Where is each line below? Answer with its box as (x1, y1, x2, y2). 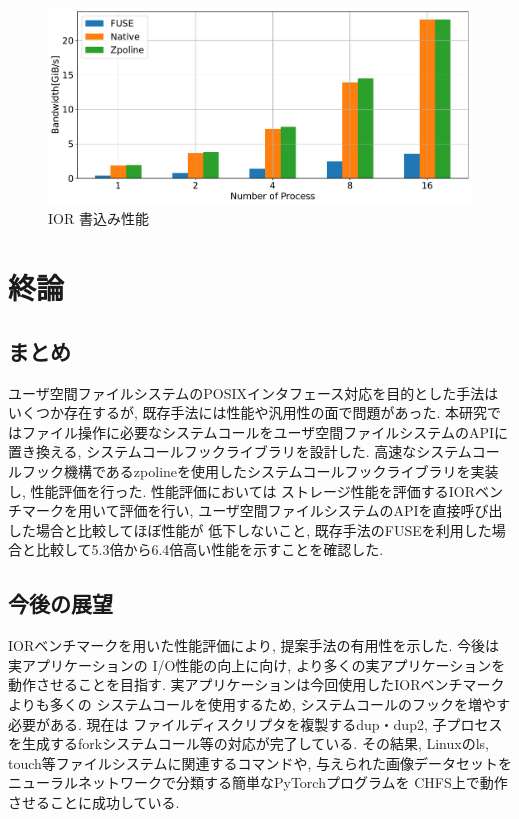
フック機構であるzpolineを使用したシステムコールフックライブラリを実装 (21, 461, 499, 481)
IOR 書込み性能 (48, 208, 149, 229)
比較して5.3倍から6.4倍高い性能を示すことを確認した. (35, 539, 384, 560)
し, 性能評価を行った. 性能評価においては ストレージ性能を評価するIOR (8, 480, 476, 501)
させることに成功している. (8, 791, 180, 812)
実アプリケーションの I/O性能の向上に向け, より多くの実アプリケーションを (8, 654, 506, 675)
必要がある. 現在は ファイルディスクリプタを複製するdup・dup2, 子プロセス (8, 713, 503, 734)
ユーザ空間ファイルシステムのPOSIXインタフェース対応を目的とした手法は (8, 382, 499, 403)
